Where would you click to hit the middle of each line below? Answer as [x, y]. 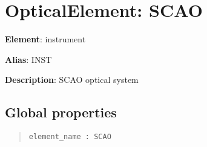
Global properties [61, 112]
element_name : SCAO [70, 137]
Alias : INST [28, 59]
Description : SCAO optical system [72, 80]
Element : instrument [45, 39]
